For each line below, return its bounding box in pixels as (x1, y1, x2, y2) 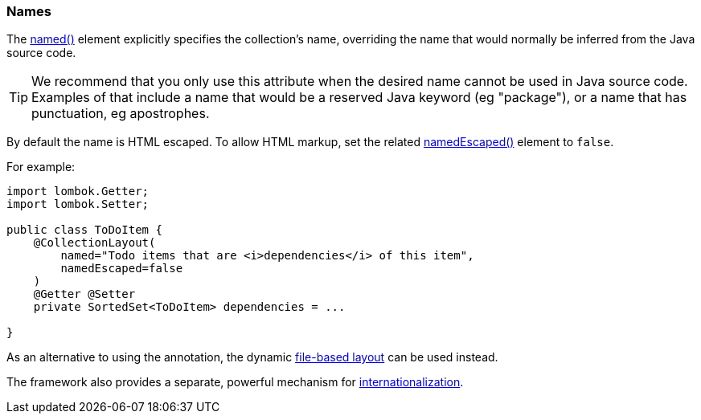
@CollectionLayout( (33, 236, 156, 250)
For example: (6, 160, 76, 174)
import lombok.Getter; (6, 185, 150, 198)
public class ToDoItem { (6, 223, 162, 237)
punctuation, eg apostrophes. (31, 105, 210, 122)
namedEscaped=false (60, 262, 183, 275)
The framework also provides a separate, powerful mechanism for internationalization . (6, 375, 464, 389)
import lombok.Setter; (6, 198, 150, 211)
